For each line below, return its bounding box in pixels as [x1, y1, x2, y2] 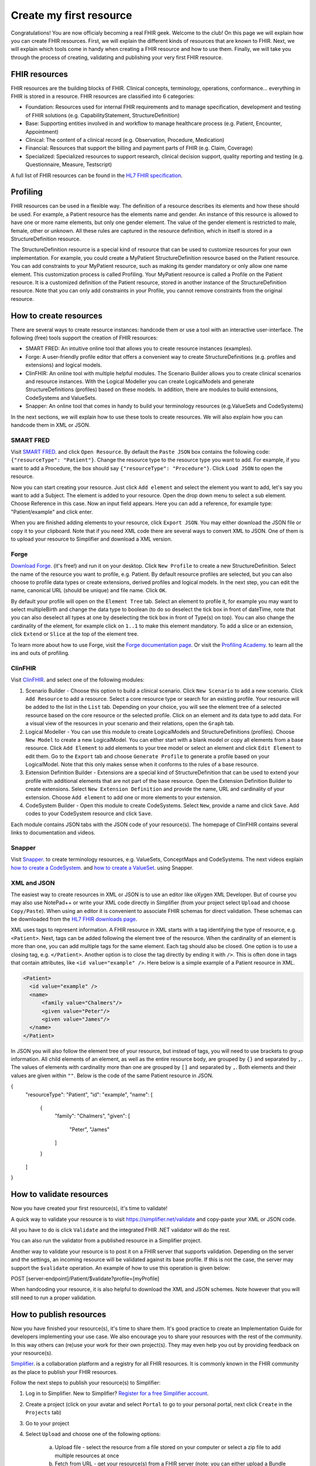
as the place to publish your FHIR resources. [11, 1368, 118, 1375]
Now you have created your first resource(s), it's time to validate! [11, 1205, 168, 1212]
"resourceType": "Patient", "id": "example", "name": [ [25, 1091, 153, 1098]
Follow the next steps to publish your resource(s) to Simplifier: [11, 1379, 161, 1386]
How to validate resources [11, 1189, 108, 1199]
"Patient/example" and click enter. [11, 508, 93, 515]
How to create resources [11, 311, 102, 321]
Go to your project [25, 1420, 70, 1427]
